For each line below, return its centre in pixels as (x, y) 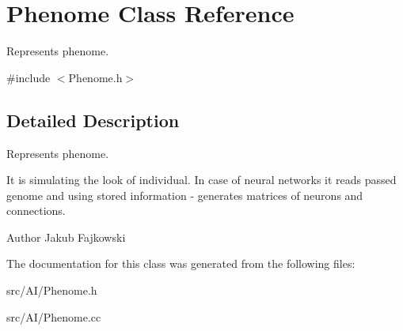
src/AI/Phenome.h (52, 290)
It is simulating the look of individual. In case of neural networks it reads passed (201, 180)
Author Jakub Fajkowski (66, 237)
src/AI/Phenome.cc (54, 316)
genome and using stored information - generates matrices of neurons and (185, 195)
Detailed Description (93, 120)
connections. (36, 211)
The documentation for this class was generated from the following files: (181, 263)
